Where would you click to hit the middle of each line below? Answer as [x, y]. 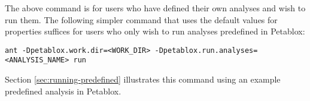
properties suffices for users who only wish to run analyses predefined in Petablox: [155, 31]
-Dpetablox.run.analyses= [206, 50]
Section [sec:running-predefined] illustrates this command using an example [143, 79]
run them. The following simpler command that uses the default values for [141, 19]
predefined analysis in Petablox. [63, 91]
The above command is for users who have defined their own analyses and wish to [155, 8]
